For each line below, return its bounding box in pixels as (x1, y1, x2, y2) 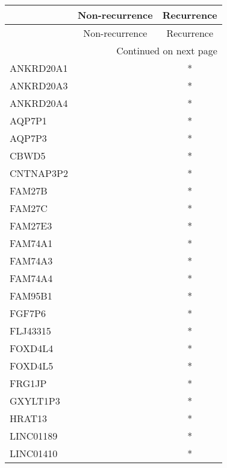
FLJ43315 (10, 324, 51, 338)
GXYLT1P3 (10, 394, 60, 408)
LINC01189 (10, 429, 58, 443)
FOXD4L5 (10, 359, 54, 373)
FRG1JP (10, 376, 47, 390)
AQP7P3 (10, 131, 47, 145)
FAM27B (10, 184, 48, 197)
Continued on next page (116, 43, 217, 57)
